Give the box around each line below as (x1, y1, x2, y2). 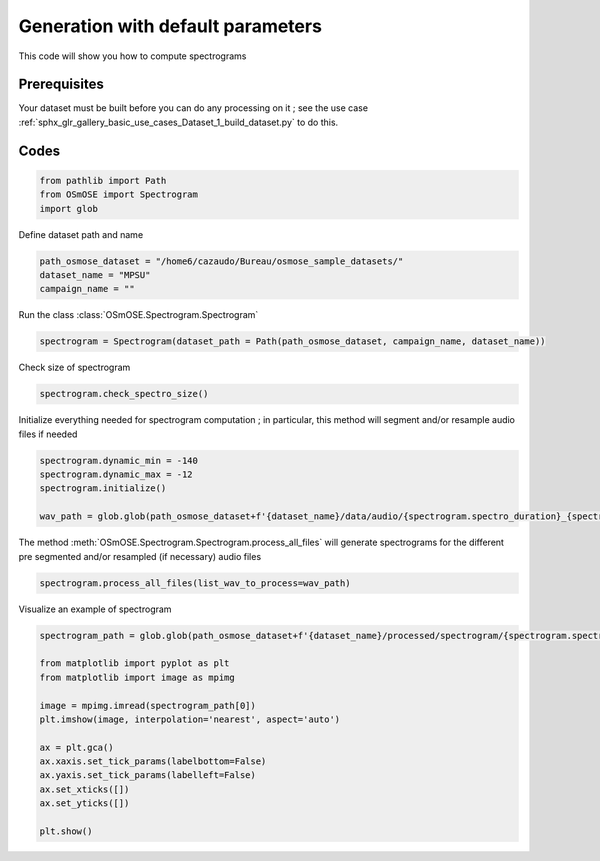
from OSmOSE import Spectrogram (39, 189, 199, 200)
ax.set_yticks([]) (39, 798, 130, 809)
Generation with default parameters (18, 15, 322, 37)
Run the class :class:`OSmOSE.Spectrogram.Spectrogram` (18, 309, 259, 321)
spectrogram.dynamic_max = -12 (39, 469, 194, 480)
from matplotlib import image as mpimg (39, 671, 235, 683)
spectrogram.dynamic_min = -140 (39, 455, 199, 466)
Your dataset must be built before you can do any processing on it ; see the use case (18, 102, 369, 114)
